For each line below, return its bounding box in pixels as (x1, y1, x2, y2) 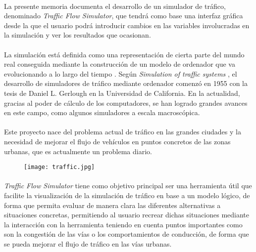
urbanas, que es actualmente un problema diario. (4, 146, 152, 156)
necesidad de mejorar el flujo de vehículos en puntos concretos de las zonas (4, 136, 231, 146)
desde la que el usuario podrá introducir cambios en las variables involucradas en (4, 20, 250, 30)
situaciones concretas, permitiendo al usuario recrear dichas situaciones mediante (4, 210, 250, 220)
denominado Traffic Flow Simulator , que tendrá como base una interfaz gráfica (4, 10, 243, 21)
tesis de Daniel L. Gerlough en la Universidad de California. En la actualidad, (4, 87, 240, 98)
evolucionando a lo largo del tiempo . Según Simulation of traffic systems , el (4, 68, 237, 79)
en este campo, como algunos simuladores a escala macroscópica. (4, 107, 200, 118)
